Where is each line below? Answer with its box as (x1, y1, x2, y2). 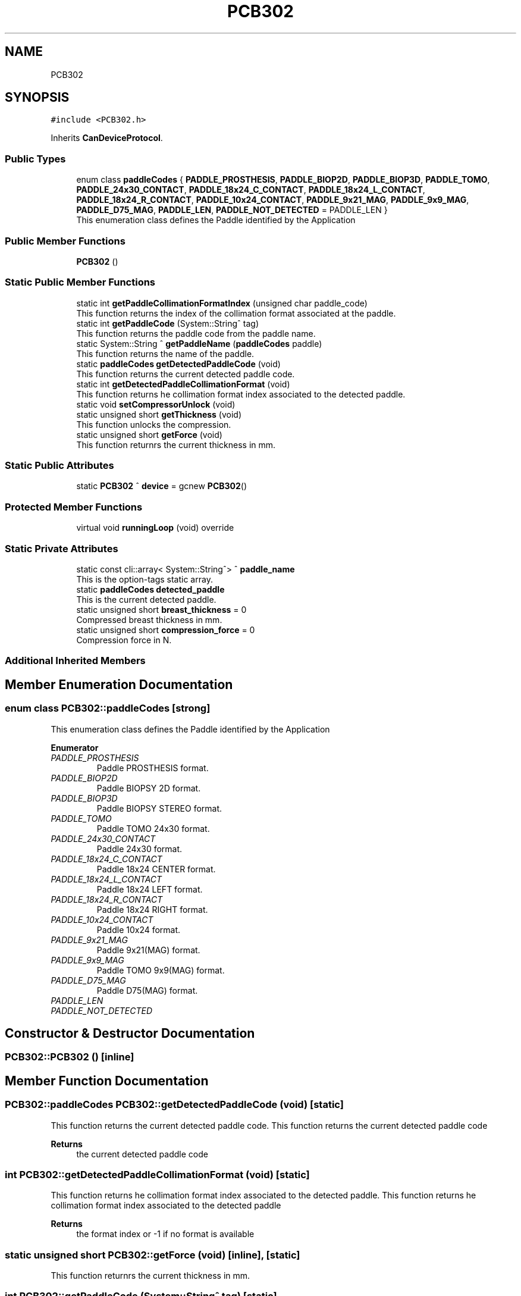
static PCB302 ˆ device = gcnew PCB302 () (76, 481, 247, 492)
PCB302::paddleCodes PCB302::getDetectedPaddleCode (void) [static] (5, 1098, 344, 1111)
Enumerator (51, 742, 99, 753)
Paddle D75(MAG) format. (96, 985, 198, 996)
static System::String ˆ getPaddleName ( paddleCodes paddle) (76, 338, 322, 349)
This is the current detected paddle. (76, 594, 216, 605)
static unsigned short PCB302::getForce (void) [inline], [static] (5, 1248, 300, 1261)
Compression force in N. (76, 634, 172, 645)
